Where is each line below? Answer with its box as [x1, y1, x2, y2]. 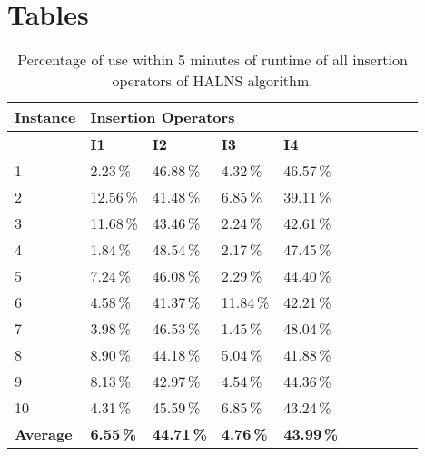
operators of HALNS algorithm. [112, 70, 313, 92]
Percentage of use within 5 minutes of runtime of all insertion [17, 49, 408, 71]
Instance [15, 106, 76, 128]
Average [15, 423, 73, 445]
